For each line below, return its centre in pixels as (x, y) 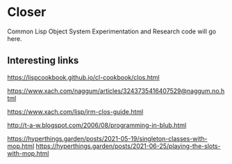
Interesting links (43, 61)
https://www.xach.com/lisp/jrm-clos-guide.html (75, 111)
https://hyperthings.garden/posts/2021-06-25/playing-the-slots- (128, 146)
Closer (27, 12)
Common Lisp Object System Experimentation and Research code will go (112, 31)
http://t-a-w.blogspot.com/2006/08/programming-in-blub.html (97, 125)
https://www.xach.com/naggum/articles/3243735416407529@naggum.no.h (116, 90)
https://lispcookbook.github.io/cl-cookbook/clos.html (83, 77)
